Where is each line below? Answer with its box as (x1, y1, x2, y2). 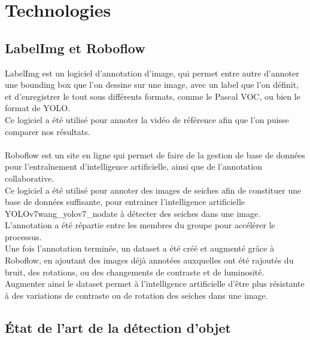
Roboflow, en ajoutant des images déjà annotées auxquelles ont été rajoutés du (5, 254, 294, 267)
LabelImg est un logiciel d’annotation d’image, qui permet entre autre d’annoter (5, 66, 299, 79)
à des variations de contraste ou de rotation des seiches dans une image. (5, 289, 268, 301)
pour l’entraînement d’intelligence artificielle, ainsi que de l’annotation (5, 160, 262, 173)
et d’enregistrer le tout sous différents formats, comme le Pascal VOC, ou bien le (5, 90, 300, 102)
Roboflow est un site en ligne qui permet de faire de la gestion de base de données (5, 148, 305, 161)
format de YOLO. (5, 102, 71, 114)
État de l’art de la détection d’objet (5, 318, 231, 336)
